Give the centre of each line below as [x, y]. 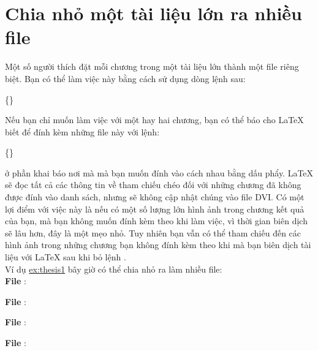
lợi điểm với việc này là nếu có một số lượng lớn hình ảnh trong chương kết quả [155, 209]
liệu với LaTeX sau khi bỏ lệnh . [66, 257]
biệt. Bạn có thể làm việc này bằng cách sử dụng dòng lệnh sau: [125, 78]
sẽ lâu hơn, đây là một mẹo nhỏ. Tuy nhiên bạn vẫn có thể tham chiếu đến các [153, 232]
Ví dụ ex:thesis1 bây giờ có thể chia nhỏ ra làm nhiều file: [114, 269]
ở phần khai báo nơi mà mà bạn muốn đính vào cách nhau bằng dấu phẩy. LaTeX [159, 172]
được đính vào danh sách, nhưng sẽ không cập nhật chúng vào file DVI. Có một [155, 197]
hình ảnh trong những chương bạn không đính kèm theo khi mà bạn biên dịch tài [158, 245]
